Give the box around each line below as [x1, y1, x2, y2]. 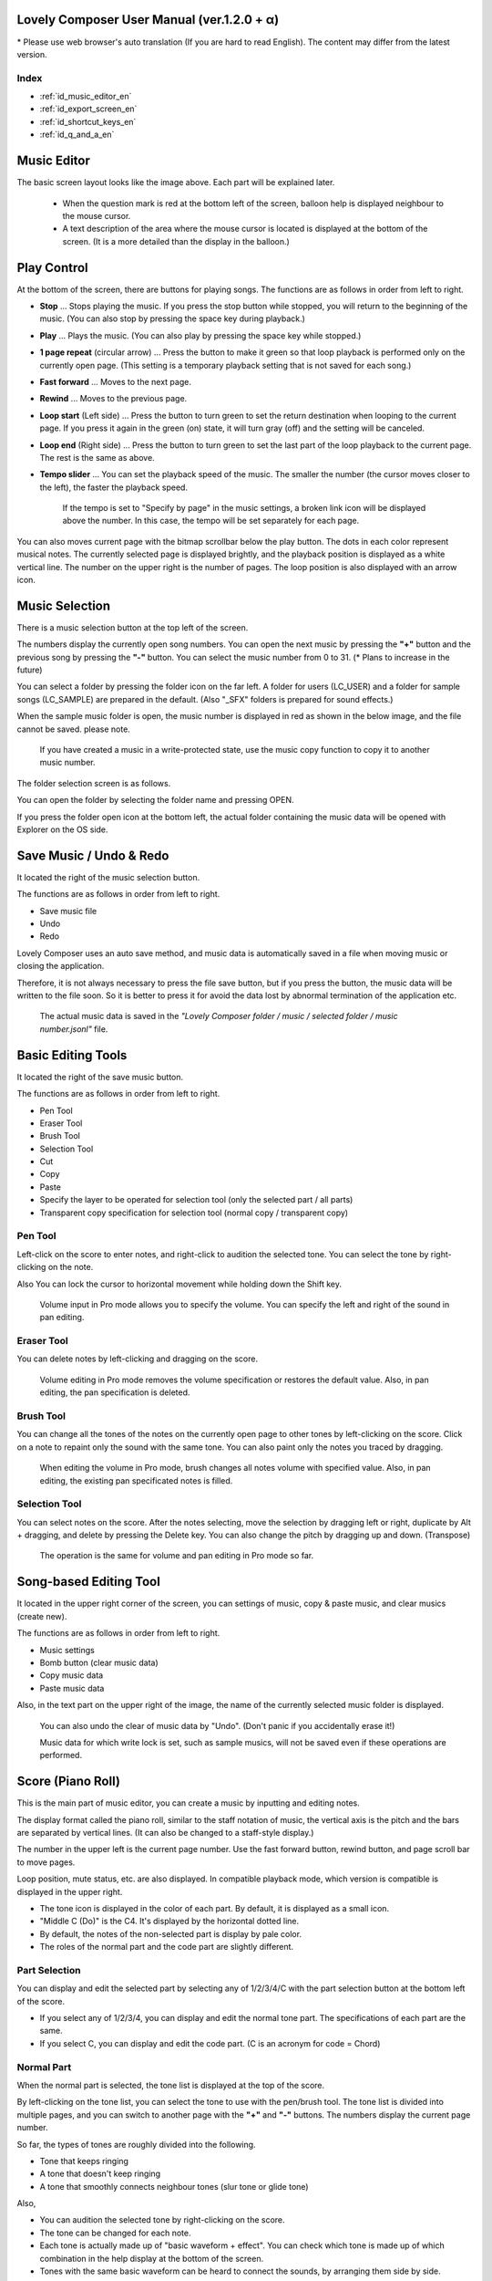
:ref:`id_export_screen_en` [39, 103, 138, 114]
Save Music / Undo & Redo [16, 848, 169, 863]
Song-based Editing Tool [16, 1574, 161, 1589]
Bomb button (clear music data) [39, 1657, 159, 1668]
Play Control [16, 260, 88, 276]
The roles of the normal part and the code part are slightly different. [39, 1942, 294, 1953]
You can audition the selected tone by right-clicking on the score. [39, 2214, 286, 2225]
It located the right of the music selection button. [16, 871, 200, 882]
